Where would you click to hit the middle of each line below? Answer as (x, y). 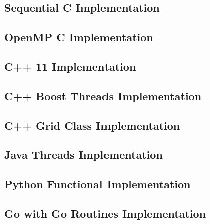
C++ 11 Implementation (70, 66)
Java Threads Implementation (83, 155)
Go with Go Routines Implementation (105, 213)
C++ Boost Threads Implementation (103, 95)
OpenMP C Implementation (79, 37)
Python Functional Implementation (97, 184)
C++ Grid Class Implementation (92, 125)
